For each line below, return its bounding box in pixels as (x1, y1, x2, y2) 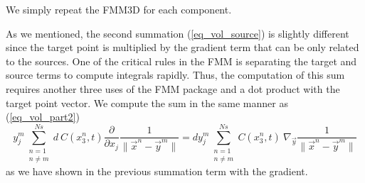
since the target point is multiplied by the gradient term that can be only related (6, 40, 359, 55)
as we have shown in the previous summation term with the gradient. (6, 164, 308, 179)
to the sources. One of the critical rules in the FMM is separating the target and (6, 53, 357, 68)
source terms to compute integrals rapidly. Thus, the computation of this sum (6, 67, 345, 82)
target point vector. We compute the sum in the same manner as (6, 95, 288, 110)
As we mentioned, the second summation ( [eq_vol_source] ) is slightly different (6, 26, 349, 40)
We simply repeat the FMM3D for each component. (6, 2, 232, 16)
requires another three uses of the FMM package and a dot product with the (6, 81, 340, 96)
